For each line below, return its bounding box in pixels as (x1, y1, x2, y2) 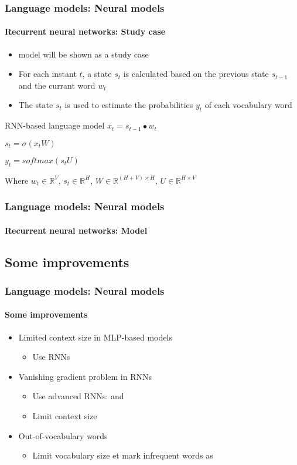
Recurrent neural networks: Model (5, 224, 148, 236)
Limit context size (32, 410, 97, 422)
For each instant (18, 68, 77, 80)
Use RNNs (32, 351, 70, 363)
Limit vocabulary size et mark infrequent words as (32, 449, 213, 461)
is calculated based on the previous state (123, 68, 269, 80)
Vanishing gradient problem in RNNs (18, 370, 152, 382)
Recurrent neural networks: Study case (5, 25, 166, 38)
